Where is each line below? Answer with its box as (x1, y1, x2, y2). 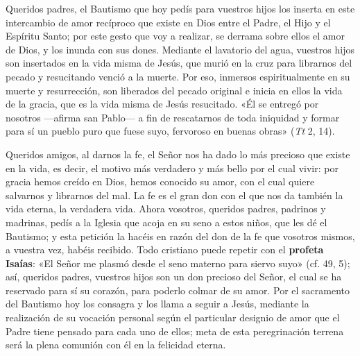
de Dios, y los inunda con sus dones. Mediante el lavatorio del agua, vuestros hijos (6, 42, 354, 56)
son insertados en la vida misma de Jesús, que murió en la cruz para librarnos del (6, 56, 352, 70)
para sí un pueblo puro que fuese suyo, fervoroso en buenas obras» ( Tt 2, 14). (6, 124, 335, 138)
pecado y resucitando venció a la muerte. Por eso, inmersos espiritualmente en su (6, 69, 350, 83)
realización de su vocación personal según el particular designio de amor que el (6, 310, 340, 325)
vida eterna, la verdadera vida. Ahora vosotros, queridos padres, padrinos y (6, 201, 326, 216)
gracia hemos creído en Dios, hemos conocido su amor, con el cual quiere (6, 174, 315, 189)
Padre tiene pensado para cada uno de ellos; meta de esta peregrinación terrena (6, 323, 344, 338)
